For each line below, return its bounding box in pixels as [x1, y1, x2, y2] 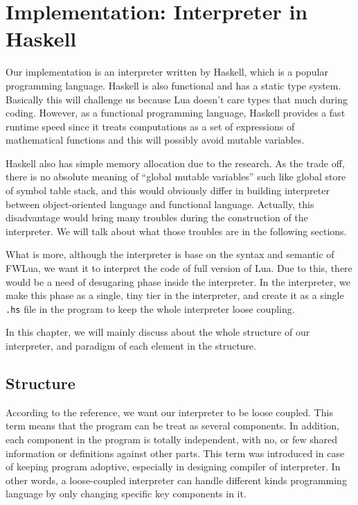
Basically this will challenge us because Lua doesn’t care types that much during [6, 92, 348, 106]
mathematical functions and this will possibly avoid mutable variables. [6, 132, 305, 147]
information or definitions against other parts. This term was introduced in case [6, 445, 345, 460]
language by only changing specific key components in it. [6, 486, 247, 501]
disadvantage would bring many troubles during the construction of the [6, 210, 308, 225]
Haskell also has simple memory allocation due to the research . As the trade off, [6, 155, 345, 170]
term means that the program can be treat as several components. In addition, [6, 418, 339, 433]
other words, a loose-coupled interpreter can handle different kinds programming [6, 472, 347, 487]
